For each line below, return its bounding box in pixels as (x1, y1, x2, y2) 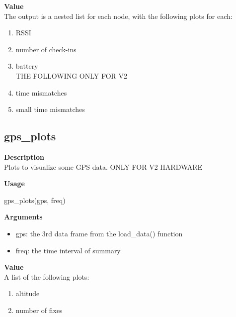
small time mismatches (15, 104, 85, 114)
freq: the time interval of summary (15, 245, 121, 255)
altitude (15, 288, 40, 299)
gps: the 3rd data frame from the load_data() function (15, 228, 183, 238)
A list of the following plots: (4, 271, 89, 282)
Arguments (4, 211, 43, 222)
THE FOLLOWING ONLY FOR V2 (15, 70, 128, 81)
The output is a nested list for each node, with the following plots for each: (4, 10, 233, 21)
